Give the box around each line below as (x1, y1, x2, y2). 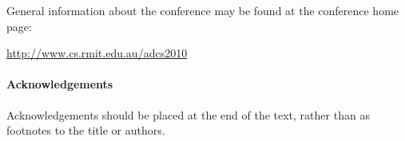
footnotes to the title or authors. (6, 122, 165, 139)
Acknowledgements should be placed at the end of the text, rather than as (6, 106, 370, 123)
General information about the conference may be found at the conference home (6, 2, 399, 18)
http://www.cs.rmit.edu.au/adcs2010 (6, 45, 188, 61)
